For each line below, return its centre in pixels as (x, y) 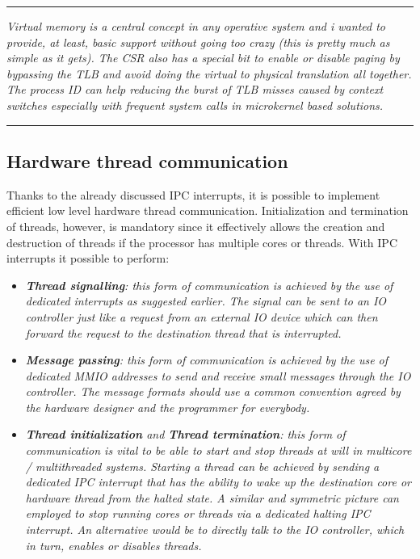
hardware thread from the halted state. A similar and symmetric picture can (212, 497)
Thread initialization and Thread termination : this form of (185, 434)
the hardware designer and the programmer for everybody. (168, 407)
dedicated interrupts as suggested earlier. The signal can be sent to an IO (206, 301)
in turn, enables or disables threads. (113, 545)
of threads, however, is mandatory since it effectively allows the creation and (196, 226)
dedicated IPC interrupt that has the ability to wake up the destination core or (218, 482)
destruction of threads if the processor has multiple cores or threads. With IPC (202, 242)
